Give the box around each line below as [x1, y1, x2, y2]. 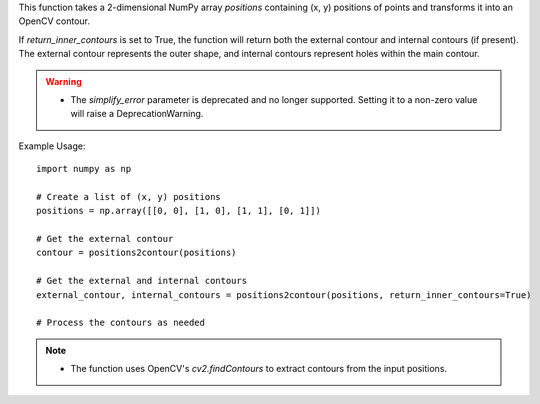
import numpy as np [36, 163, 132, 175]
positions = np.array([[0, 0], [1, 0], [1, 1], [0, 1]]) [36, 205, 322, 217]
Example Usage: [18, 140, 86, 152]
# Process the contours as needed [36, 317, 205, 329]
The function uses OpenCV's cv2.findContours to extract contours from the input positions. [70, 363, 448, 375]
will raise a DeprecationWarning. [70, 108, 204, 120]
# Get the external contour [36, 233, 174, 245]
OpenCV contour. [18, 15, 90, 27]
